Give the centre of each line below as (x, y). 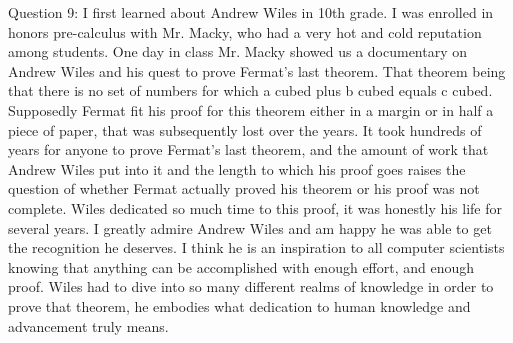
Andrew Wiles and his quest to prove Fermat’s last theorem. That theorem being (257, 70)
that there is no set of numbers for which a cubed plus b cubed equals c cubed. (250, 90)
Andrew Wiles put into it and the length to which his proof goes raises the (237, 168)
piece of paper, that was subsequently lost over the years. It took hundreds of (245, 129)
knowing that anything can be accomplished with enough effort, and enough (241, 266)
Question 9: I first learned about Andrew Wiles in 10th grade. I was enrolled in (251, 12)
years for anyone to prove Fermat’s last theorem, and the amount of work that (248, 149)
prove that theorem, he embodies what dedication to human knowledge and (239, 305)
